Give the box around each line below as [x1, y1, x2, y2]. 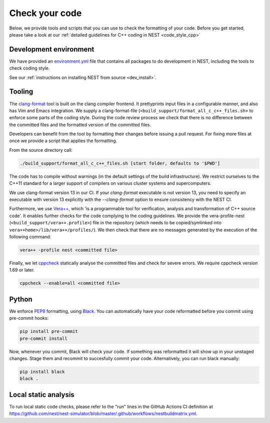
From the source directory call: [9, 147, 72, 153]
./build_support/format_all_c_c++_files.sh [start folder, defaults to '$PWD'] [19, 160, 220, 166]
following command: [9, 233, 51, 240]
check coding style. [9, 65, 50, 71]
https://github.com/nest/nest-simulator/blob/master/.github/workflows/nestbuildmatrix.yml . [9, 410, 197, 416]
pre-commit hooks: [9, 315, 49, 321]
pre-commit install [19, 335, 67, 341]
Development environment [9, 45, 94, 54]
